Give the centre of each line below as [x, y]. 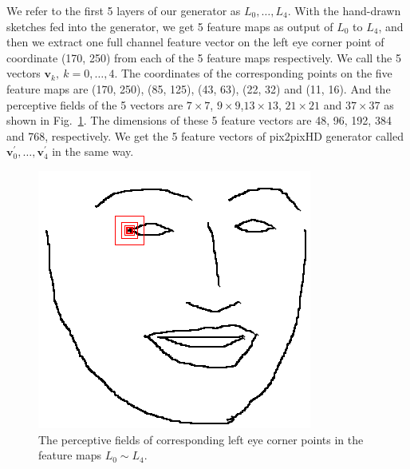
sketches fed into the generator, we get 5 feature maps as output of [170, 26]
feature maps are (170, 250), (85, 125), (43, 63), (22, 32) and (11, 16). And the [199, 88]
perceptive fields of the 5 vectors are [95, 104]
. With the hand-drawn [344, 10]
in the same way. [93, 151]
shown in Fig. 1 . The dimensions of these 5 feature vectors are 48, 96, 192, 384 [199, 120]
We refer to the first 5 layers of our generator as [124, 10]
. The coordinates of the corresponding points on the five [253, 73]
